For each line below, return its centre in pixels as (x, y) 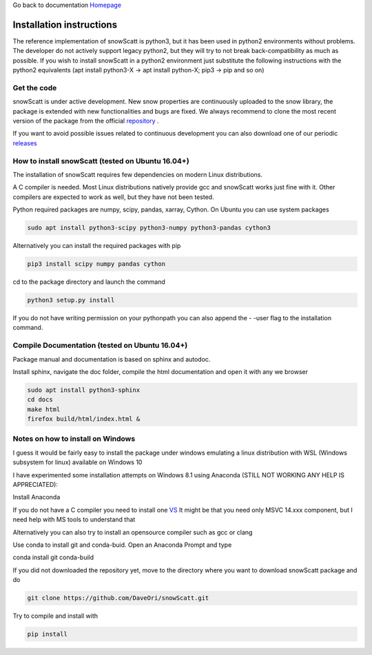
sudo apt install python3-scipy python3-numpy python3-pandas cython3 (149, 228)
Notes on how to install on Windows (74, 439)
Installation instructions (65, 24)
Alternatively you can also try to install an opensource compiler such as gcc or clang (133, 532)
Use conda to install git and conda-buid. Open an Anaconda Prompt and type (122, 545)
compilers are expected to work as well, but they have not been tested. (113, 197)
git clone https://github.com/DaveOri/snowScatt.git (118, 598)
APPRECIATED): (35, 484)
